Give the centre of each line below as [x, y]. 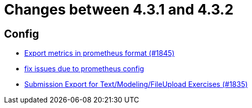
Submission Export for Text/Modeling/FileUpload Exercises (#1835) [136, 84]
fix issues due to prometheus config [84, 69]
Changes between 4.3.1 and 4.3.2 [119, 10]
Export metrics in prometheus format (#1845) [99, 53]
